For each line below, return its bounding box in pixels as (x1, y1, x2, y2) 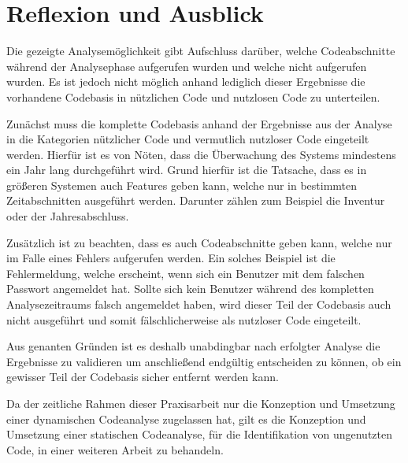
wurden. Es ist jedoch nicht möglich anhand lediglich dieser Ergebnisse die (6, 73, 365, 90)
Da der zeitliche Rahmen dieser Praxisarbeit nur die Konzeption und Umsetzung (6, 395, 395, 411)
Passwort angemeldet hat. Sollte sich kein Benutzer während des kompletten (6, 280, 374, 297)
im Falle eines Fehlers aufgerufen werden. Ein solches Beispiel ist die (6, 250, 336, 266)
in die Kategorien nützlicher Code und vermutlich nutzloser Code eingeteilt (6, 131, 369, 147)
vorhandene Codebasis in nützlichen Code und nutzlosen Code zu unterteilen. (6, 88, 380, 105)
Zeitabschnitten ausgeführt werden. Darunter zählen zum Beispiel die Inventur (6, 192, 385, 209)
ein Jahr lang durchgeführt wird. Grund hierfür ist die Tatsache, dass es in (6, 161, 367, 178)
